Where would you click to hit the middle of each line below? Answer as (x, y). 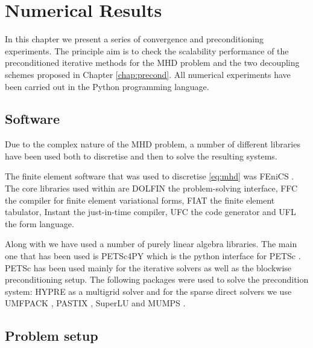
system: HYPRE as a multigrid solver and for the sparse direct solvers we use (148, 291)
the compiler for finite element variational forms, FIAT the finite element (140, 200)
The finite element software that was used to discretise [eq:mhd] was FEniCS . (150, 176)
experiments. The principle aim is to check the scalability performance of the (147, 50)
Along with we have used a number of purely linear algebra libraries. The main (151, 244)
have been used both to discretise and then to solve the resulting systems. (141, 156)
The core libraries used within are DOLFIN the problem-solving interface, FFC (151, 188)
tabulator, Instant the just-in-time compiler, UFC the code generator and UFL (150, 212)
